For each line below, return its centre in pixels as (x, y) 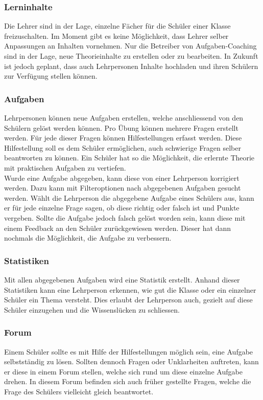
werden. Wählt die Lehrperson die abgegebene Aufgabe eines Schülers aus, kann (129, 197)
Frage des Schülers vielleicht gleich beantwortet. (79, 391)
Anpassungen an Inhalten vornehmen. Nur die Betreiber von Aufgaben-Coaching (130, 46)
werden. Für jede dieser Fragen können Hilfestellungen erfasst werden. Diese (123, 138)
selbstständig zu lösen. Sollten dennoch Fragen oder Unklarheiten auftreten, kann (131, 361)
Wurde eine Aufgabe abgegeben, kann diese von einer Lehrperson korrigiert (122, 178)
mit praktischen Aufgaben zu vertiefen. (65, 167)
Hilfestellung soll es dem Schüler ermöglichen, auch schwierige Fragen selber (123, 147)
